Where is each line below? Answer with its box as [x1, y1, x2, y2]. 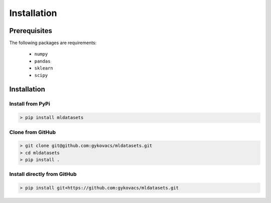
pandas [34, 58, 51, 64]
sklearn [34, 65, 54, 71]
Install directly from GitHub [9, 170, 77, 177]
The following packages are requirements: [9, 40, 97, 46]
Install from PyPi [9, 100, 50, 107]
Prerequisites [9, 26, 52, 35]
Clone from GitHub [9, 128, 56, 135]
